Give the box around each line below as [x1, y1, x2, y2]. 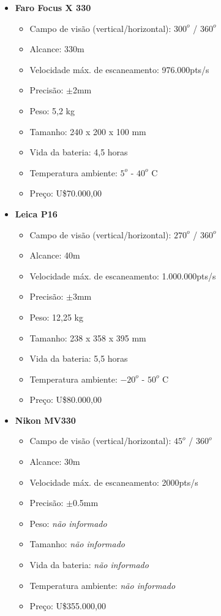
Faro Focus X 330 [15, 1, 91, 14]
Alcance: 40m [29, 249, 80, 262]
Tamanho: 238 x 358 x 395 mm [29, 331, 146, 344]
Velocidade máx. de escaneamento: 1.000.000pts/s [29, 269, 216, 282]
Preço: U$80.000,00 [29, 393, 102, 406]
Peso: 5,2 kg [29, 104, 75, 117]
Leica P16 [15, 207, 58, 220]
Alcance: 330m [29, 42, 84, 55]
